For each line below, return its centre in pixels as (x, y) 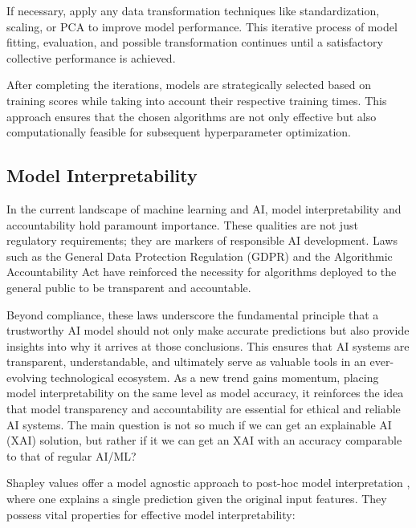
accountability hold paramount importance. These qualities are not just (182, 224)
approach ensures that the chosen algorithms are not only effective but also (192, 116)
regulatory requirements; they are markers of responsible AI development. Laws (202, 240)
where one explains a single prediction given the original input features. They (197, 499)
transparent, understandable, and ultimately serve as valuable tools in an (186, 361)
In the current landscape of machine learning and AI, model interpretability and (204, 208)
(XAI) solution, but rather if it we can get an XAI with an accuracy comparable (204, 440)
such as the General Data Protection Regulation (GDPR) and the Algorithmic (200, 256)
